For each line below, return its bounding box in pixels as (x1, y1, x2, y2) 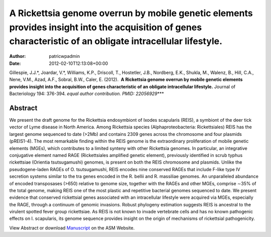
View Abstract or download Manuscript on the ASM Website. (9, 224, 135, 231)
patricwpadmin (49, 53, 80, 59)
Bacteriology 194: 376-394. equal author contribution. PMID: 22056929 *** (9, 91, 164, 97)
